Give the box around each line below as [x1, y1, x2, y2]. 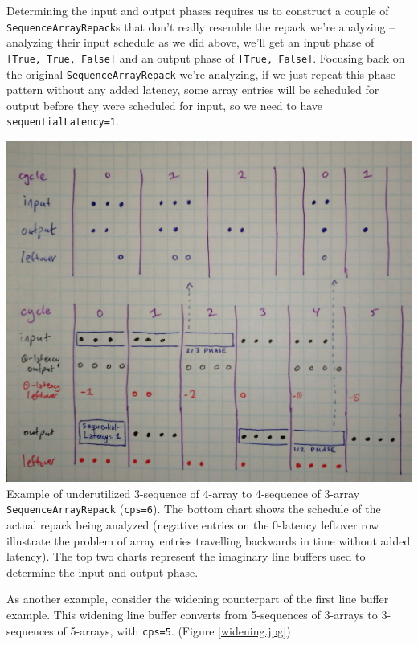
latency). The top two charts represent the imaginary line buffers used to [6, 548, 366, 565]
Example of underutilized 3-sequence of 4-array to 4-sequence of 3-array [6, 484, 360, 501]
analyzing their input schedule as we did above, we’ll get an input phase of [6, 34, 375, 51]
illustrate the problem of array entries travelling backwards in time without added [6, 532, 411, 549]
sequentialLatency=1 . [6, 112, 119, 129]
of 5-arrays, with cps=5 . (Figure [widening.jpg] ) [57, 622, 291, 639]
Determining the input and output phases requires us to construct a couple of [6, 2, 389, 18]
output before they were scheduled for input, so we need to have [6, 96, 323, 113]
